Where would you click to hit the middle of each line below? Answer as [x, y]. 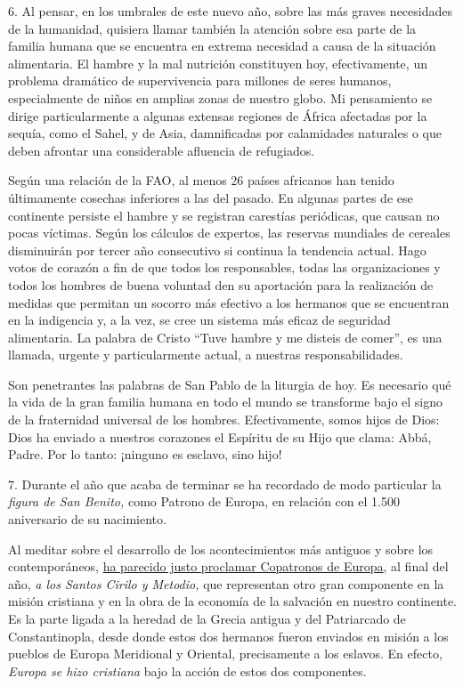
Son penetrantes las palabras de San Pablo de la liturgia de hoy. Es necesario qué [230, 384]
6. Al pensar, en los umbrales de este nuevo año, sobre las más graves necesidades [230, 11]
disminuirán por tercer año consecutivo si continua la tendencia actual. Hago [217, 250]
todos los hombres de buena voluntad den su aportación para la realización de [221, 284]
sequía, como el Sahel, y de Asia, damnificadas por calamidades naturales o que [225, 133]
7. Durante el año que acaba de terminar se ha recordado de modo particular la [225, 484]
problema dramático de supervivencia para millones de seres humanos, [200, 81]
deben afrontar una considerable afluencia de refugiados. [162, 150]
